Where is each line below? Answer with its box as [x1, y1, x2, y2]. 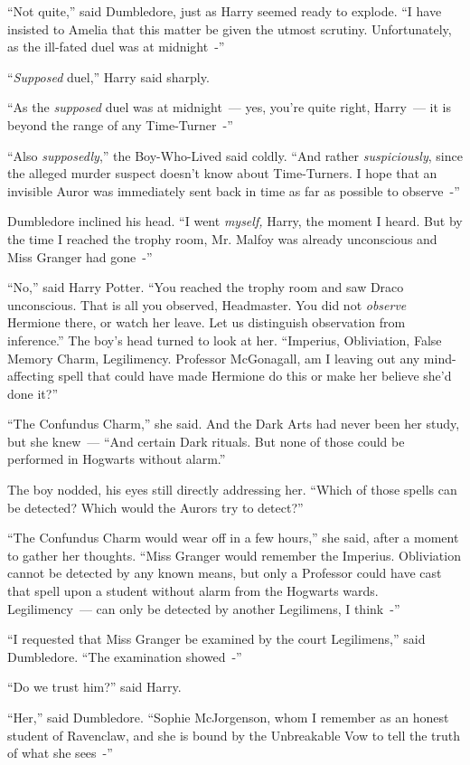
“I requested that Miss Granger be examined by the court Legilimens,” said [7, 629, 426, 648]
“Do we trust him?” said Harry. [7, 677, 182, 696]
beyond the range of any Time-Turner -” [7, 115, 233, 134]
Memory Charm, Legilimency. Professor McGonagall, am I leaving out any [7, 348, 420, 367]
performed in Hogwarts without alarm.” [7, 449, 226, 468]
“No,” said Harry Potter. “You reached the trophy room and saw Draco [7, 278, 404, 297]
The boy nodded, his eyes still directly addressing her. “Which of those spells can [7, 480, 457, 499]
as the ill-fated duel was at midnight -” [7, 37, 225, 56]
